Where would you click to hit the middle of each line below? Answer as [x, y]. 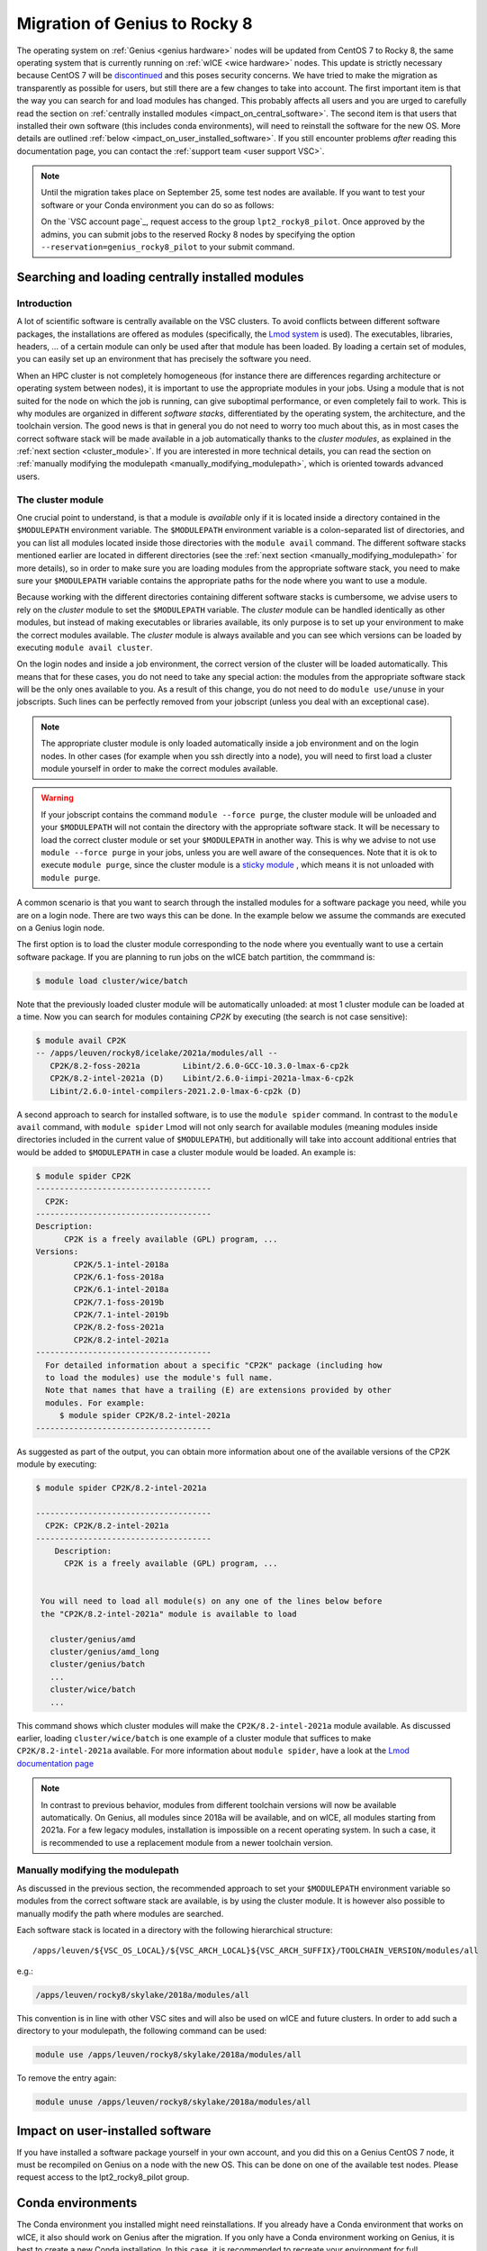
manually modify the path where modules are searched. [120, 1913]
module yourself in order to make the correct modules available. [160, 769]
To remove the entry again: [67, 2078]
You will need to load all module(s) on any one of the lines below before [212, 1601]
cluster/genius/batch [98, 1664]
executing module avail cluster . [85, 647]
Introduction [44, 303]
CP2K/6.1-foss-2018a [119, 1277]
